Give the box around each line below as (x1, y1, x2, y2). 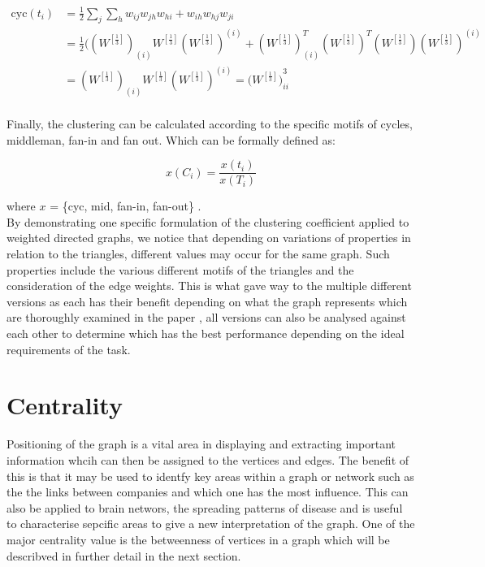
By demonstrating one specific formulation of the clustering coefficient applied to (6, 213, 409, 230)
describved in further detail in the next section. (6, 547, 241, 564)
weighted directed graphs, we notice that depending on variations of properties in (6, 229, 411, 246)
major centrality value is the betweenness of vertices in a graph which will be (6, 530, 390, 548)
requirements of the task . (6, 340, 131, 357)
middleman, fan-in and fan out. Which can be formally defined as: (6, 131, 336, 148)
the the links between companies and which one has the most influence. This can (6, 483, 409, 500)
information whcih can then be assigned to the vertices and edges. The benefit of (6, 451, 409, 468)
